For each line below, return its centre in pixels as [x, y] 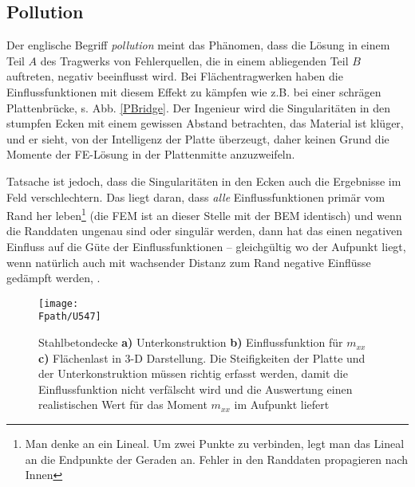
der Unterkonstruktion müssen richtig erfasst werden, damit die [193, 373]
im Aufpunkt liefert [282, 405]
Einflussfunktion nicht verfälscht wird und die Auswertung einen [196, 389]
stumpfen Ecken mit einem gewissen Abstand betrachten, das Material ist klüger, [205, 123]
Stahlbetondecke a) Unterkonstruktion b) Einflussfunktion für [191, 342]
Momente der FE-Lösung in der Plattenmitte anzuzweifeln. [151, 154]
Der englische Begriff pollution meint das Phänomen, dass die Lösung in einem [198, 45]
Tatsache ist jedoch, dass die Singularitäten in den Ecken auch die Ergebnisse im [204, 181]
